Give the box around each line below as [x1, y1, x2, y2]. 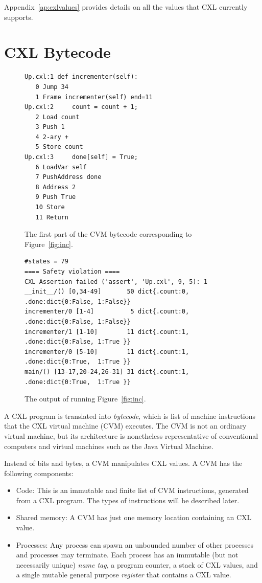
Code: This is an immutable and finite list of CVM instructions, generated [16, 485, 249, 496]
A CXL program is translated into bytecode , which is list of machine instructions [4, 410, 255, 421]
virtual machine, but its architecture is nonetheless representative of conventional [4, 430, 258, 441]
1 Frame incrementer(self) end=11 [35, 93, 153, 101]
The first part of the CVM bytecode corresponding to [25, 229, 192, 239]
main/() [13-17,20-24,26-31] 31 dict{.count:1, [25, 368, 189, 375]
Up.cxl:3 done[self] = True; [25, 153, 138, 161]
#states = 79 [25, 258, 68, 265]
